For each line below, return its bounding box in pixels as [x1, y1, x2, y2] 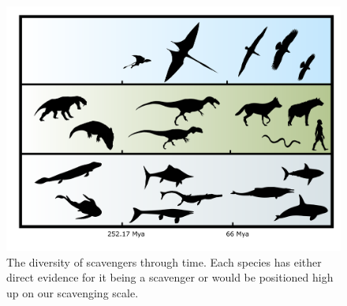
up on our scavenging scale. [6, 284, 139, 300]
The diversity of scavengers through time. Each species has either [6, 253, 322, 270]
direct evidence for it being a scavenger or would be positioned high [6, 269, 334, 285]
